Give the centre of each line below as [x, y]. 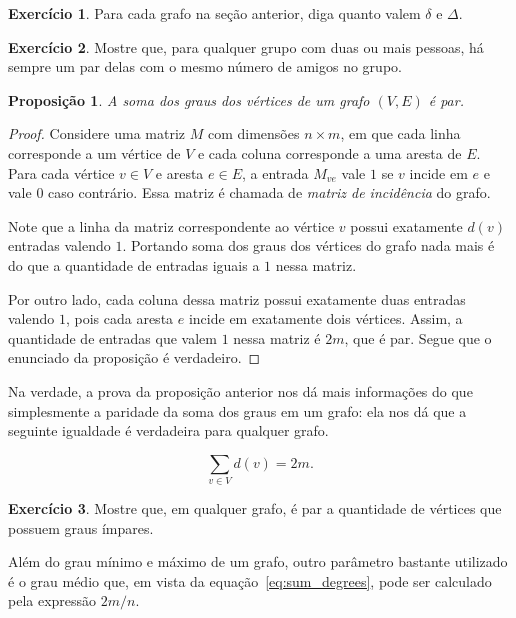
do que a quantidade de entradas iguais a [134, 264]
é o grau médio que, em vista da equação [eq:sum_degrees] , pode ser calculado [250, 580]
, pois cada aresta [119, 318]
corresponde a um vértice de [94, 152]
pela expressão [52, 600]
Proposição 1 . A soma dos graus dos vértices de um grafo [189, 99]
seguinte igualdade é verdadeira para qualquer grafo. [168, 430]
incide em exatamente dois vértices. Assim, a [325, 318]
